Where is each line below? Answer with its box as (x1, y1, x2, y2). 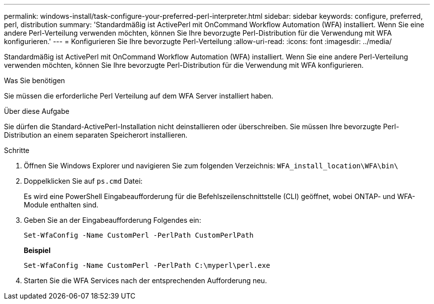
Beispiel (24, 246, 51, 254)
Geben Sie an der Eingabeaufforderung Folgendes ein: (24, 216, 201, 224)
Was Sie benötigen (4, 76, 65, 85)
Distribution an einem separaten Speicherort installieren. (4, 131, 188, 139)
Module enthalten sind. (24, 201, 99, 209)
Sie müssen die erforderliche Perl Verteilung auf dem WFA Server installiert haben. (4, 92, 273, 100)
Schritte (4, 146, 30, 154)
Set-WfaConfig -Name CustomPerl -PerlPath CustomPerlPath (24, 231, 254, 239)
